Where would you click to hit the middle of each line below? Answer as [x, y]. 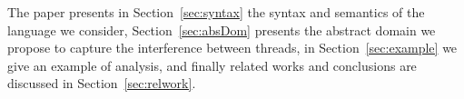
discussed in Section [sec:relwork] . [102, 83]
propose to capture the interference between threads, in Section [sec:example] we [232, 48]
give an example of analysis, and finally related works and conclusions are [212, 65]
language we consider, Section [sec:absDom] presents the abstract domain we [222, 30]
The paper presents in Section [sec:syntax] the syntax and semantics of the [216, 12]
